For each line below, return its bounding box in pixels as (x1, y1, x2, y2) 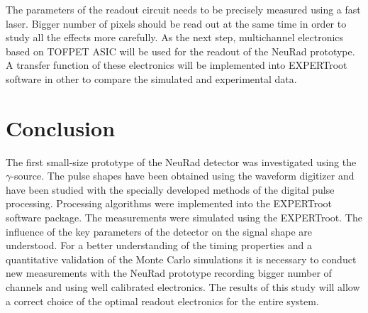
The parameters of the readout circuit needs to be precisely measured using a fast (6, 2, 361, 16)
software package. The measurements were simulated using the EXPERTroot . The (6, 210, 362, 225)
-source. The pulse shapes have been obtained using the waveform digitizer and (11, 168, 355, 183)
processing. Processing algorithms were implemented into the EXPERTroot (6, 196, 333, 211)
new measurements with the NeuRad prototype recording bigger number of (6, 265, 332, 280)
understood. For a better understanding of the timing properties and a (6, 238, 313, 253)
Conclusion (6, 113, 116, 142)
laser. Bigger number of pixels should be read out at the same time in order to (6, 16, 347, 31)
